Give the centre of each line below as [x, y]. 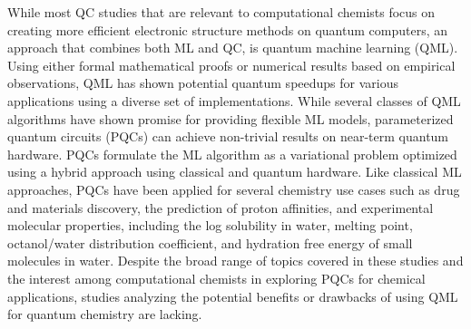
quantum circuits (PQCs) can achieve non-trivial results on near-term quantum [228, 136]
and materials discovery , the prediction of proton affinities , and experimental [221, 207]
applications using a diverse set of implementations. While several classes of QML [234, 100]
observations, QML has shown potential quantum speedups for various [203, 83]
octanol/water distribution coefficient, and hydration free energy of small [210, 242]
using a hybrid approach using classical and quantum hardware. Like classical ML [235, 172]
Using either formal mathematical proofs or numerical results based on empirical [231, 65]
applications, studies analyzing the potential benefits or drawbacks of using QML [233, 296]
